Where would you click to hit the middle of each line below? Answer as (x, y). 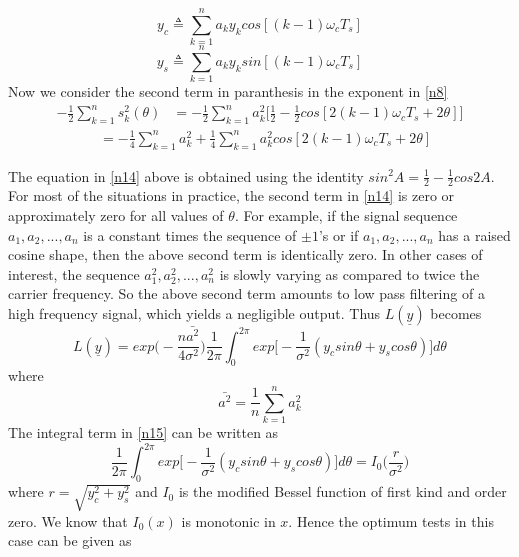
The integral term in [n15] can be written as (143, 432)
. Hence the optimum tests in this (391, 520)
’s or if (338, 234)
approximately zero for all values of (116, 214)
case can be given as (70, 540)
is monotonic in (228, 520)
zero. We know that (68, 520)
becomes (456, 312)
